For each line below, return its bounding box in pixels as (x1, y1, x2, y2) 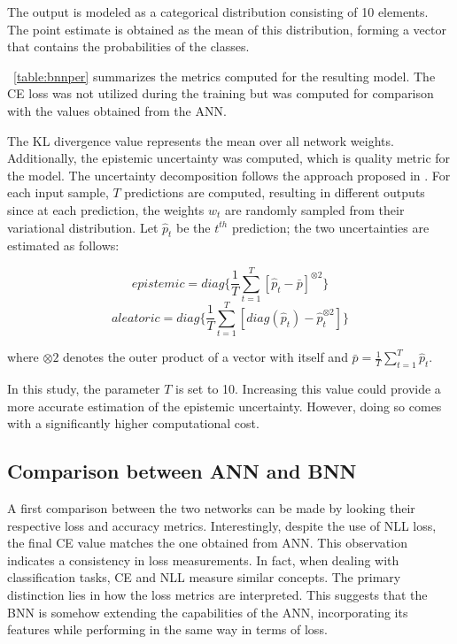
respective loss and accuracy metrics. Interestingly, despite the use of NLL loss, (7, 516, 437, 534)
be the (176, 218, 211, 236)
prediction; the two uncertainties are (231, 218, 430, 236)
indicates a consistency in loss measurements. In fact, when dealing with (7, 550, 399, 569)
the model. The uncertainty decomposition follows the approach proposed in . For (7, 165, 451, 184)
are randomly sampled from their (224, 200, 405, 218)
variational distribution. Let (7, 218, 159, 236)
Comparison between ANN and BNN (7, 457, 357, 485)
